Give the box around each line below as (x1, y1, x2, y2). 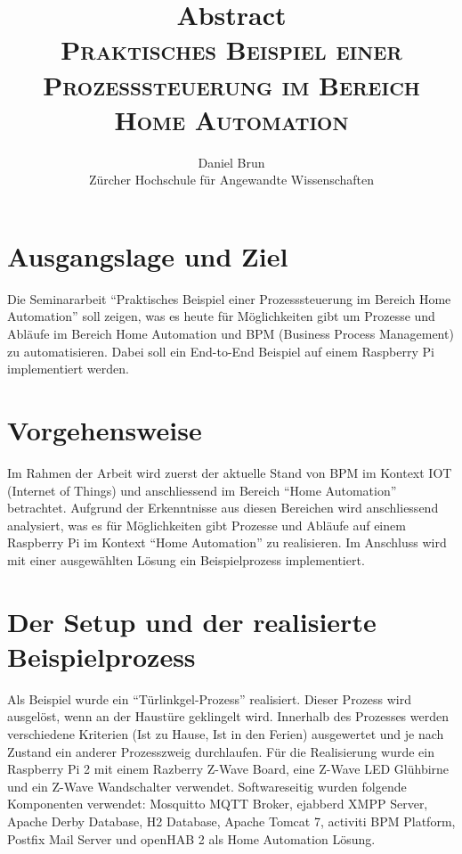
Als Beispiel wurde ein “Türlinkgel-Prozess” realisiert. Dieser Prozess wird (7, 689, 412, 708)
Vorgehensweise (7, 411, 202, 448)
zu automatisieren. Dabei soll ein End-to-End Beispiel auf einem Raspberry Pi (7, 341, 434, 360)
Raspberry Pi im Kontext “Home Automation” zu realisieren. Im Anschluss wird (7, 533, 447, 552)
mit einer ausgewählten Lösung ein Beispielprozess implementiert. (7, 550, 365, 569)
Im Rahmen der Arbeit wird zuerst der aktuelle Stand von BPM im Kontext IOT (7, 463, 452, 481)
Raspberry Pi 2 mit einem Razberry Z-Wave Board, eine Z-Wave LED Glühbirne (7, 760, 450, 778)
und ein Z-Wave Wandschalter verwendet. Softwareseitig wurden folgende (7, 776, 407, 795)
